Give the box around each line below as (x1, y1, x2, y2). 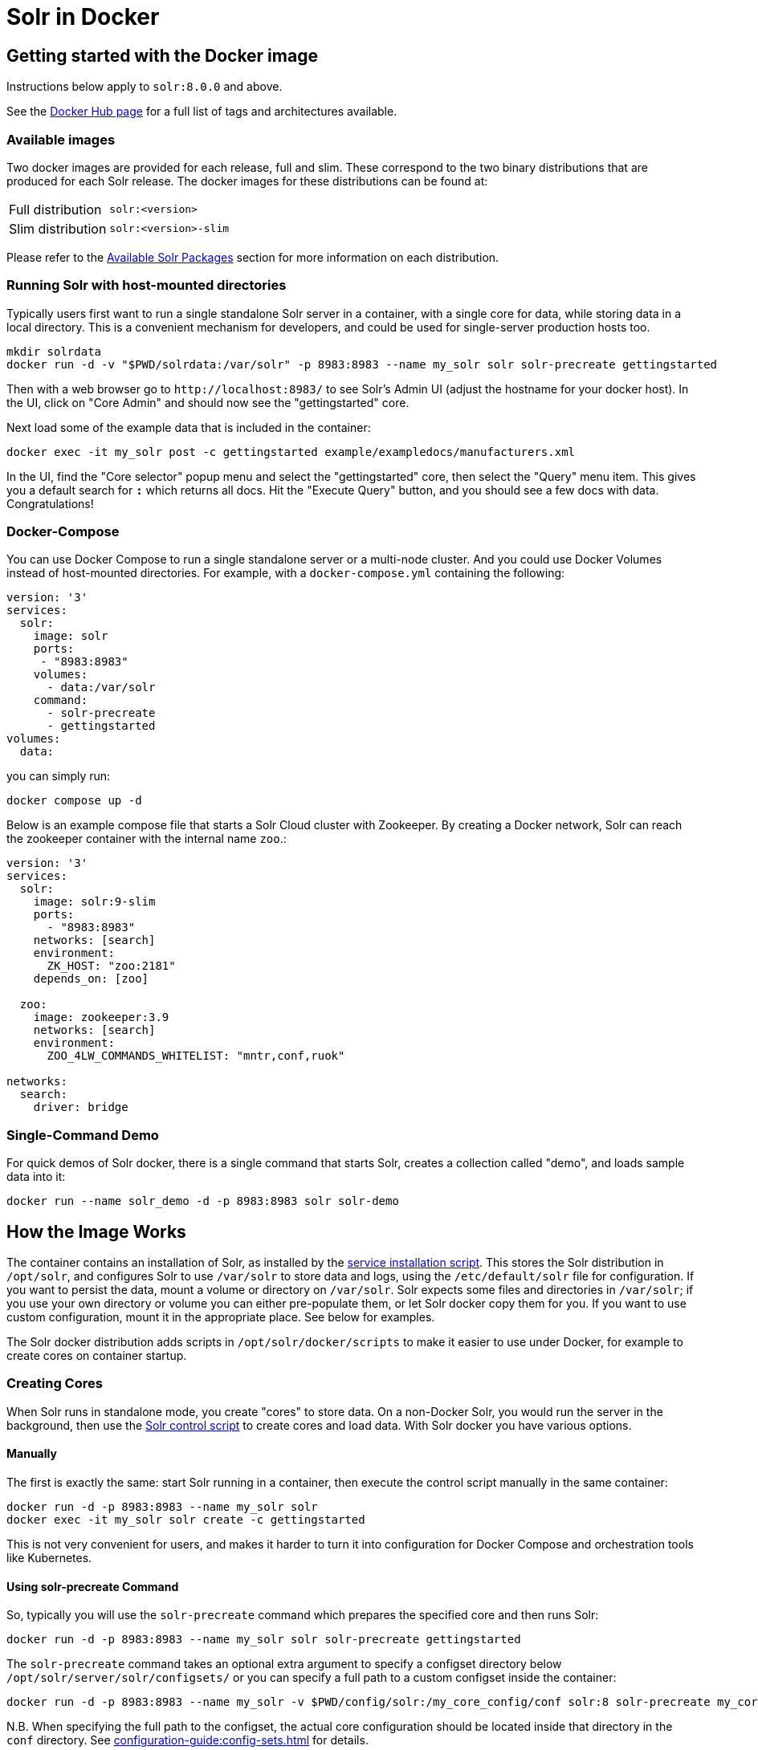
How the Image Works (6, 1221, 186, 1242)
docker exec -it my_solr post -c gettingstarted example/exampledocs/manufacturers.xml (6, 445, 576, 458)
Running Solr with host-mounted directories (6, 277, 287, 294)
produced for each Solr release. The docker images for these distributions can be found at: (6, 173, 488, 188)
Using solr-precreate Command (6, 1579, 179, 1593)
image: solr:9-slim (33, 895, 156, 909)
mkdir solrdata (6, 344, 102, 358)
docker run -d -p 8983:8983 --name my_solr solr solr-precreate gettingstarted (6, 1633, 521, 1646)
